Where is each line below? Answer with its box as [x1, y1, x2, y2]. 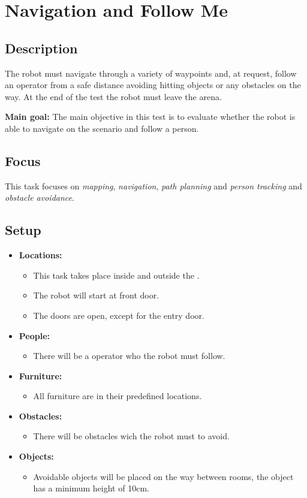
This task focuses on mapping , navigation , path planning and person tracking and [5, 179, 302, 192]
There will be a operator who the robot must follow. [33, 349, 225, 362]
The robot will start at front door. [33, 289, 159, 301]
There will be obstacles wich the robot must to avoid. [33, 430, 230, 442]
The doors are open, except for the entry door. [33, 309, 204, 321]
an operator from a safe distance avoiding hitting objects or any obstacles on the [5, 79, 301, 91]
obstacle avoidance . [5, 191, 74, 204]
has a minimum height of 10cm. [33, 482, 149, 494]
